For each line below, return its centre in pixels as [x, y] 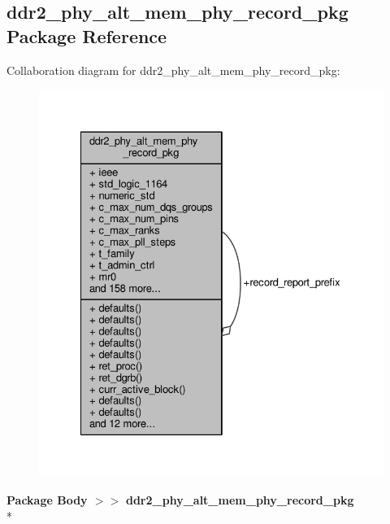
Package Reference [87, 35]
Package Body [47, 500]
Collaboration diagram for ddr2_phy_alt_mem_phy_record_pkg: [173, 70]
